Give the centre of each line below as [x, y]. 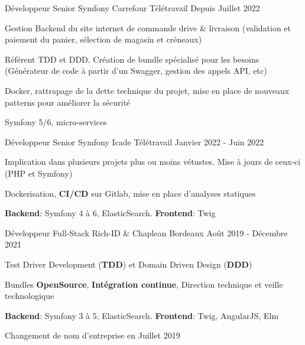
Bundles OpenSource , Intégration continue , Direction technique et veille [144, 284]
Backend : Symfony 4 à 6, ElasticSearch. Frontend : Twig [110, 213]
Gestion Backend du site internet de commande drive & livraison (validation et [148, 27]
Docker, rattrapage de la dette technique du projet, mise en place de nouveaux [147, 90]
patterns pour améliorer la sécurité [68, 102]
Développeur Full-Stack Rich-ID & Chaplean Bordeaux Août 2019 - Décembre [146, 232]
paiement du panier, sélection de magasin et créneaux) [103, 39]
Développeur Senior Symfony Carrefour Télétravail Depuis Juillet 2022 [132, 8]
